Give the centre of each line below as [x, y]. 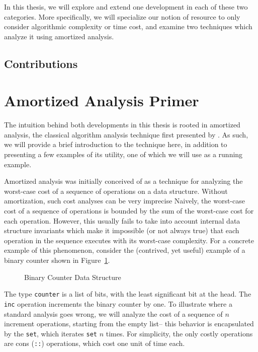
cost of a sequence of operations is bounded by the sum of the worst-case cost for [129, 211]
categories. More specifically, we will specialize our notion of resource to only [122, 16]
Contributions [41, 63]
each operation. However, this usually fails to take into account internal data [122, 220]
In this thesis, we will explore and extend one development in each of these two [126, 7]
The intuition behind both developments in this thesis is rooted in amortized [122, 125]
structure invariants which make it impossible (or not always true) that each [122, 230]
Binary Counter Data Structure [73, 277]
